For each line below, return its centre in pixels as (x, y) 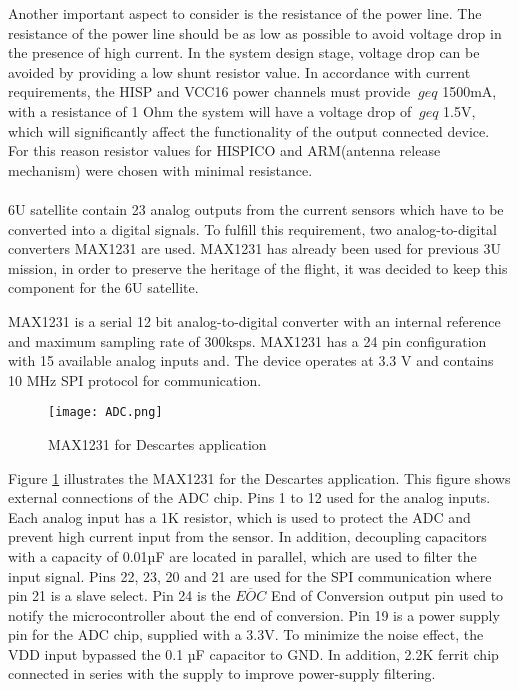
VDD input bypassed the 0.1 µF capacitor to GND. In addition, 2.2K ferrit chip (253, 653)
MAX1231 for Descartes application (157, 443)
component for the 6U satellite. (103, 287)
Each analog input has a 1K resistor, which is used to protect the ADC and (239, 516)
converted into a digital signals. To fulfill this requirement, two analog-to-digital (252, 228)
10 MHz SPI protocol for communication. (135, 379)
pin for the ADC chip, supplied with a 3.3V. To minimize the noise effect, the (246, 634)
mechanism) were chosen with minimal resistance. (160, 169)
